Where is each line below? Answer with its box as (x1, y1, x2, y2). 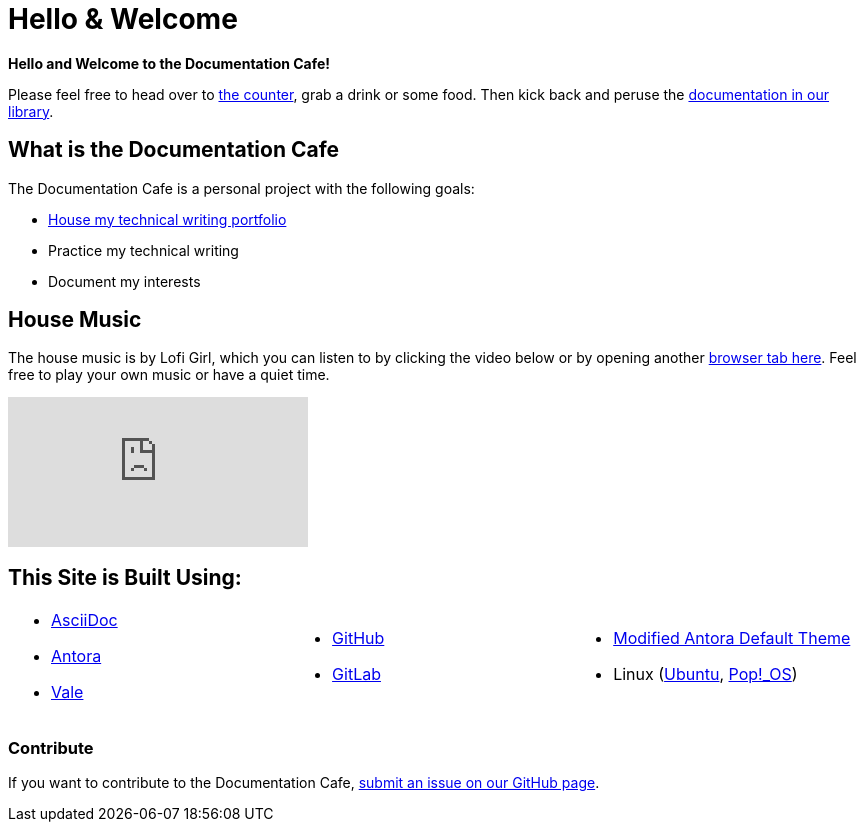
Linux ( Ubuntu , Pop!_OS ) (613, 664, 798, 685)
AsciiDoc (51, 610, 118, 631)
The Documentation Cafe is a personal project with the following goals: (8, 179, 475, 197)
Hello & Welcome (8, 2, 238, 36)
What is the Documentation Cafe (8, 137, 340, 163)
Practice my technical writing (48, 241, 239, 259)
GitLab (332, 664, 381, 685)
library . (8, 102, 54, 120)
